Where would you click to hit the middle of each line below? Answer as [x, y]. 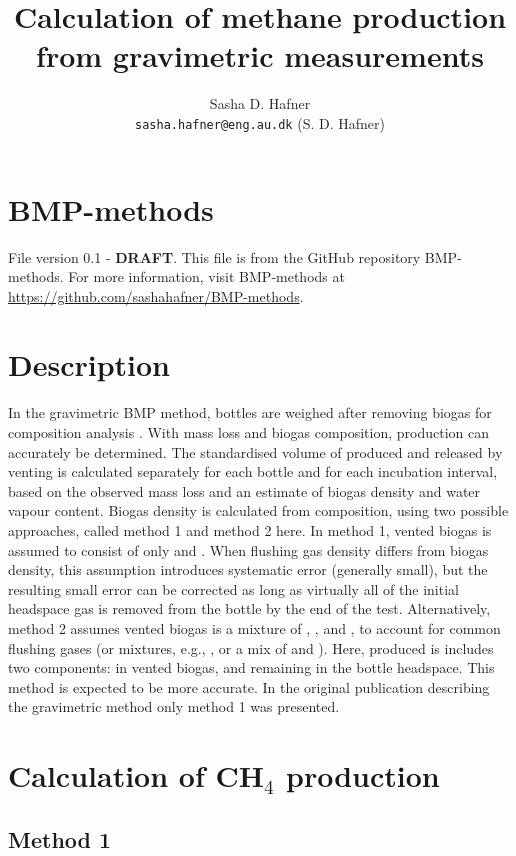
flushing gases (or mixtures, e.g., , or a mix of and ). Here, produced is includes [251, 647]
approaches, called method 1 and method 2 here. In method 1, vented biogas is [250, 529]
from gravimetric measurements [260, 55]
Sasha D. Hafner [260, 103]
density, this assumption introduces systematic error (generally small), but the [248, 569]
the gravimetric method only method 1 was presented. [174, 706]
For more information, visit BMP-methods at [206, 276]
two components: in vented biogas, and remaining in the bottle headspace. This [251, 667]
